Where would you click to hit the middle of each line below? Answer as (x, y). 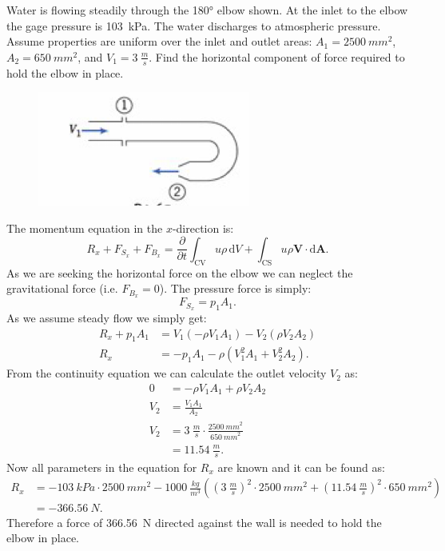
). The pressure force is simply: (235, 288)
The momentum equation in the (85, 228)
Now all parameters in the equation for (102, 467)
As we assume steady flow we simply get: (107, 317)
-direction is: (203, 228)
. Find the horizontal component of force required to (277, 56)
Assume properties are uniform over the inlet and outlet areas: (159, 41)
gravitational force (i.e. (62, 288)
